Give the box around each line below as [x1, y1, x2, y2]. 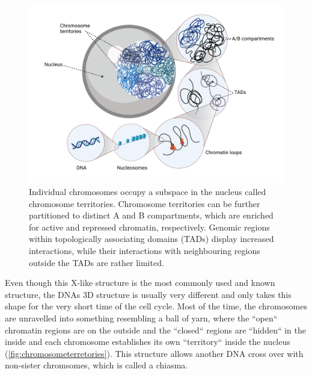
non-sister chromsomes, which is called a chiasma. [5, 359, 188, 371]
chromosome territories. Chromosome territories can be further [29, 197, 260, 209]
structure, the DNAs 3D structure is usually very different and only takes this [5, 288, 292, 300]
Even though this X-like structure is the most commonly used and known [5, 276, 275, 289]
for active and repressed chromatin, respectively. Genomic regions [29, 220, 270, 233]
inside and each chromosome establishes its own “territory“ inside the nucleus [5, 335, 290, 348]
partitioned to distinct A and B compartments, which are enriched [29, 209, 274, 222]
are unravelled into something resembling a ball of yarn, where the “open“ [5, 312, 278, 324]
